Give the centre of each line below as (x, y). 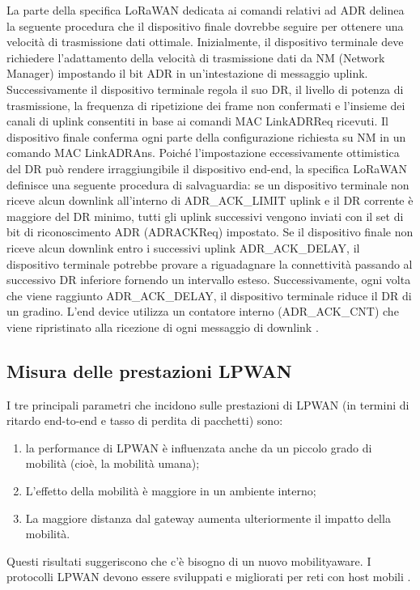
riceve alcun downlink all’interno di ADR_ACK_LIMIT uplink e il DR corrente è (210, 200)
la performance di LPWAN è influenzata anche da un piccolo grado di (199, 447)
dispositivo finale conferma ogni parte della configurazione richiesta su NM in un (206, 136)
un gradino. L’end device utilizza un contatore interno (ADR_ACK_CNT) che (203, 311)
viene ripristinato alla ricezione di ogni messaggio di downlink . (163, 327)
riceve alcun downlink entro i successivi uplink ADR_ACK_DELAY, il (183, 247)
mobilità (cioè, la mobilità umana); (112, 463)
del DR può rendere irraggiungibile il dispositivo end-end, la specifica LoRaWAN (207, 168)
